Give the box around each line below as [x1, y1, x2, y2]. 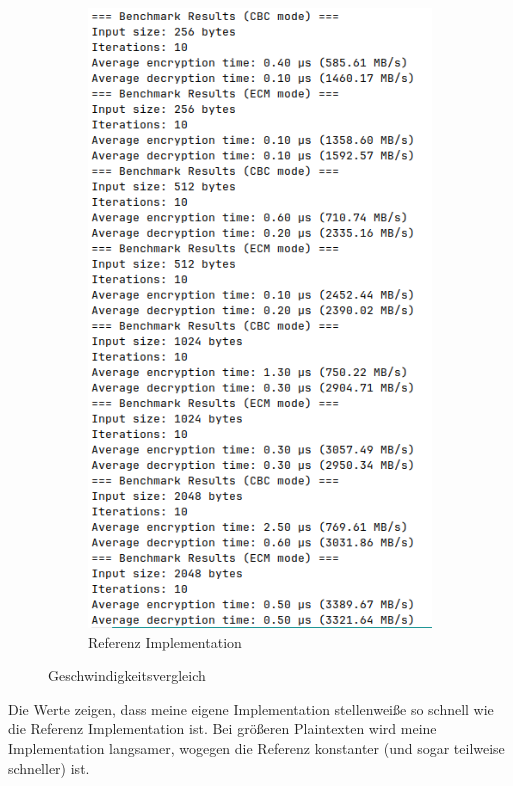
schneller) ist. [8, 757, 90, 778]
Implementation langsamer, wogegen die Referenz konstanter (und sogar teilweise [8, 738, 505, 759]
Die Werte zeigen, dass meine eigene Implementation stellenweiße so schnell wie [8, 698, 494, 719]
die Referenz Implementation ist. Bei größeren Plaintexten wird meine [8, 718, 437, 739]
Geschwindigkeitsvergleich [48, 665, 206, 686]
